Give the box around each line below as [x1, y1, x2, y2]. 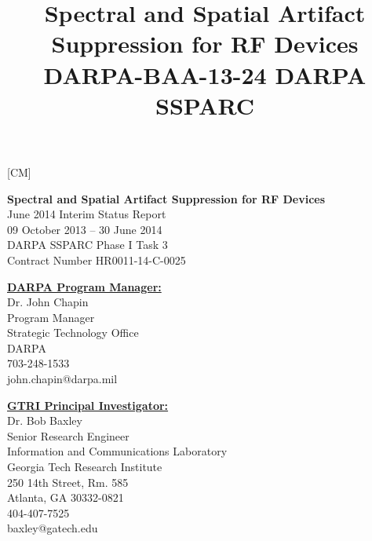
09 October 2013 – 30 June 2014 [7, 221, 162, 237]
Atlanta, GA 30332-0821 [7, 489, 124, 506]
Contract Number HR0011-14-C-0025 [7, 251, 186, 268]
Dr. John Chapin [7, 294, 89, 310]
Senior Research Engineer [7, 427, 129, 444]
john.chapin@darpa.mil [7, 371, 118, 387]
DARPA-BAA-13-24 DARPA [43, 58, 367, 90]
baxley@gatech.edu [7, 520, 98, 536]
